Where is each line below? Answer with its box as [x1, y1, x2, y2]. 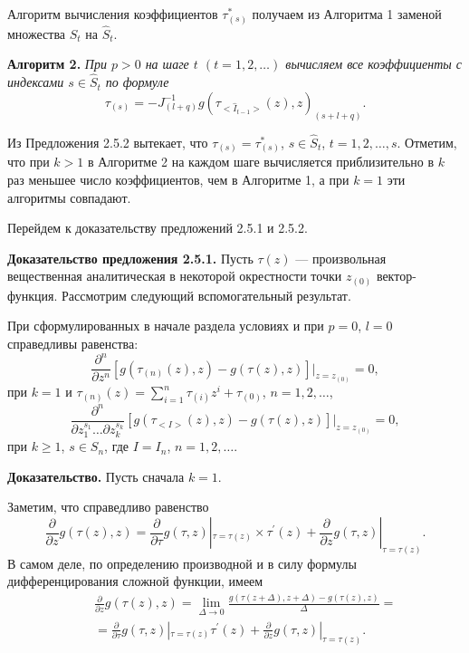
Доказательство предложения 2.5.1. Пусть [7, 248, 254, 267]
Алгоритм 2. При [7, 54, 107, 73]
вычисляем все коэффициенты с [285, 54, 463, 73]
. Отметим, [397, 132, 457, 151]
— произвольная [295, 248, 387, 267]
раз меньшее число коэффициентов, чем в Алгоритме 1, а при [7, 169, 349, 188]
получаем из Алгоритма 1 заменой [252, 5, 442, 23]
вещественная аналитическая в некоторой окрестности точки [7, 266, 342, 285]
